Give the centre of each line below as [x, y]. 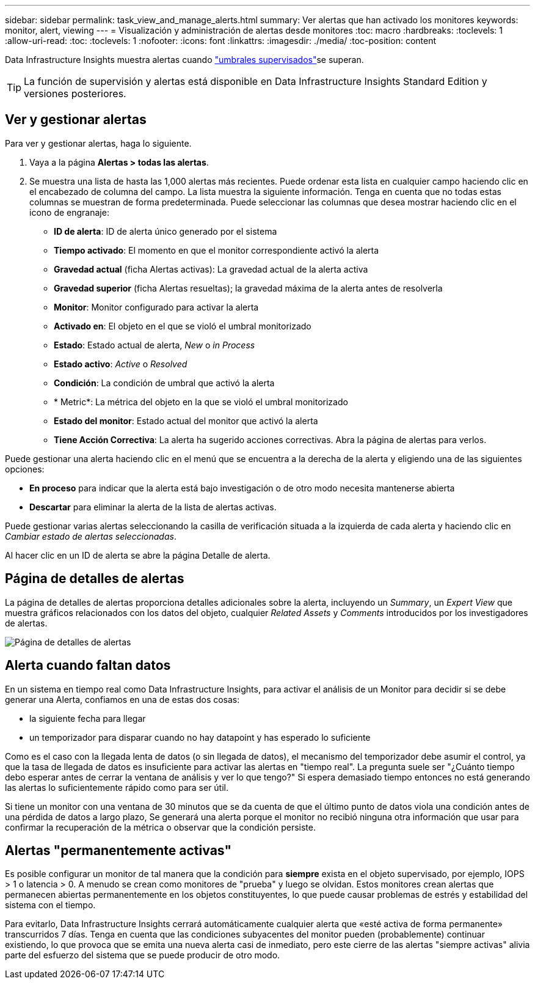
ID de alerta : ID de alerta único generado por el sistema [166, 231]
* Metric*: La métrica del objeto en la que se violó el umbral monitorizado [201, 402]
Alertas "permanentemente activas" [118, 850]
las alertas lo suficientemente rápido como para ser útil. [117, 787]
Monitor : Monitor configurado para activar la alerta [156, 307]
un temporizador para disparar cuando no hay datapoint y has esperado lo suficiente [200, 737]
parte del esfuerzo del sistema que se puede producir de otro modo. [143, 955]
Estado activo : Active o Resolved [121, 364]
